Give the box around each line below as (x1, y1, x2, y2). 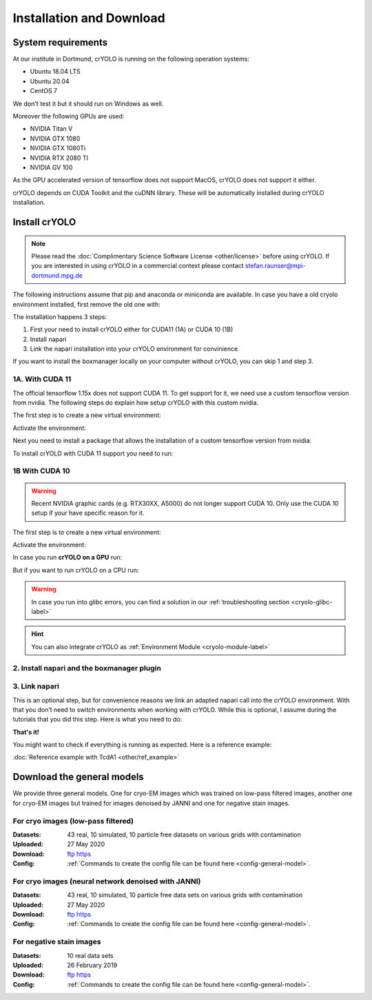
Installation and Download (12, 10, 165, 25)
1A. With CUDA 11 (12, 374, 72, 384)
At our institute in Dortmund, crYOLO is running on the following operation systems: (12, 55, 249, 63)
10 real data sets (67, 951, 114, 959)
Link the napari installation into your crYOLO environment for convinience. (30, 345, 240, 353)
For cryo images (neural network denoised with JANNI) (12, 876, 201, 886)
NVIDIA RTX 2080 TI (30, 154, 89, 162)
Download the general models (12, 771, 144, 783)
